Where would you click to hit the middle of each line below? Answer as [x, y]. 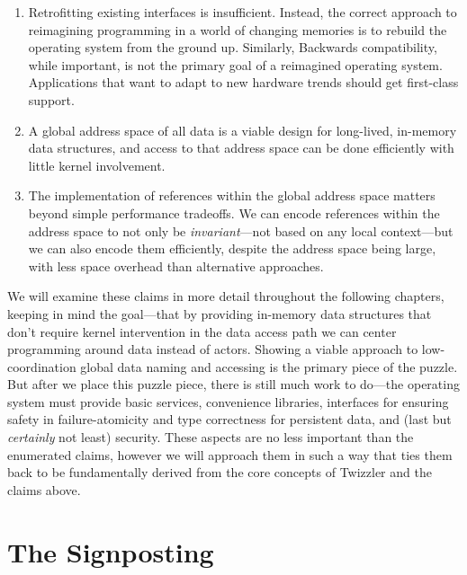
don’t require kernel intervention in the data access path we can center [202, 331]
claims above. [44, 489]
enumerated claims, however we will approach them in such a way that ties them [230, 454]
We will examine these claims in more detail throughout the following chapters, [226, 296]
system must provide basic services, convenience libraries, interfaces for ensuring [228, 401]
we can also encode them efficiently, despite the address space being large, [232, 248]
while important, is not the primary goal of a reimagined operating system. [235, 64]
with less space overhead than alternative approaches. [176, 265]
